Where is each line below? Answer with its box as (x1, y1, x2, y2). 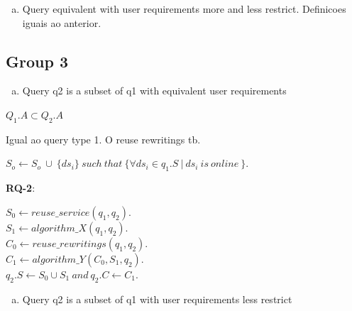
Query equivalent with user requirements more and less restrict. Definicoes (22, 1, 346, 16)
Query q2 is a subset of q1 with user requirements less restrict (22, 291, 292, 306)
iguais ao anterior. (22, 15, 101, 30)
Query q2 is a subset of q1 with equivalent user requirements (22, 83, 287, 98)
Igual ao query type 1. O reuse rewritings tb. (6, 131, 201, 146)
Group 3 (6, 50, 68, 72)
